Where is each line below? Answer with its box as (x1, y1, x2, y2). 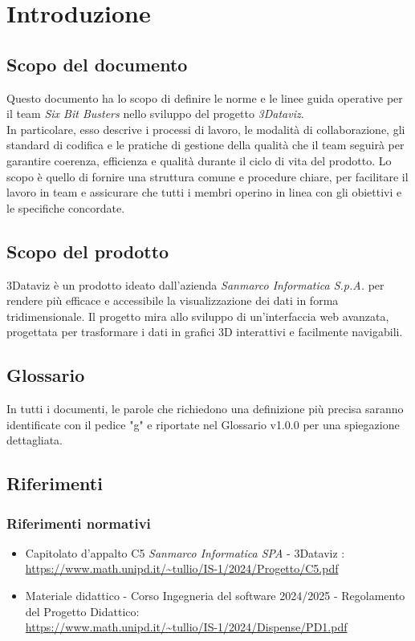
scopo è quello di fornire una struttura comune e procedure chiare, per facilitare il (6, 168, 409, 185)
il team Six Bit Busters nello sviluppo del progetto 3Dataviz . (6, 105, 304, 122)
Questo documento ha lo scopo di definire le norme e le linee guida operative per (6, 89, 403, 106)
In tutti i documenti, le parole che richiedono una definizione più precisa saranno (6, 400, 404, 417)
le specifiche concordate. (6, 199, 125, 216)
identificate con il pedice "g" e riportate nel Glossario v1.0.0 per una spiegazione (6, 416, 400, 432)
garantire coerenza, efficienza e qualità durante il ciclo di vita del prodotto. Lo (6, 152, 392, 168)
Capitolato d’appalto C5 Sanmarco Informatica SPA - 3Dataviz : (25, 544, 345, 561)
